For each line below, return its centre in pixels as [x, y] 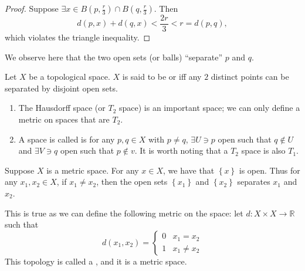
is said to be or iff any [162, 77]
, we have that [189, 170]
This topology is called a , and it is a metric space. [96, 261]
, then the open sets [132, 182]
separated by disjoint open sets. [61, 88]
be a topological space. [70, 77]
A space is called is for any [67, 139]
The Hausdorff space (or [62, 108]
